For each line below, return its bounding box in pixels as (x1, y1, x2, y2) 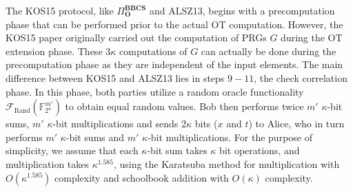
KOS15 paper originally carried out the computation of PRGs (6, 30, 267, 45)
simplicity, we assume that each (6, 143, 139, 158)
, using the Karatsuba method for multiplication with (113, 156, 340, 171)
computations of (119, 43, 188, 58)
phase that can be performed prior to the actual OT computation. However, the (6, 17, 343, 31)
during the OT (281, 30, 343, 45)
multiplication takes (6, 156, 90, 171)
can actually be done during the (201, 43, 336, 58)
